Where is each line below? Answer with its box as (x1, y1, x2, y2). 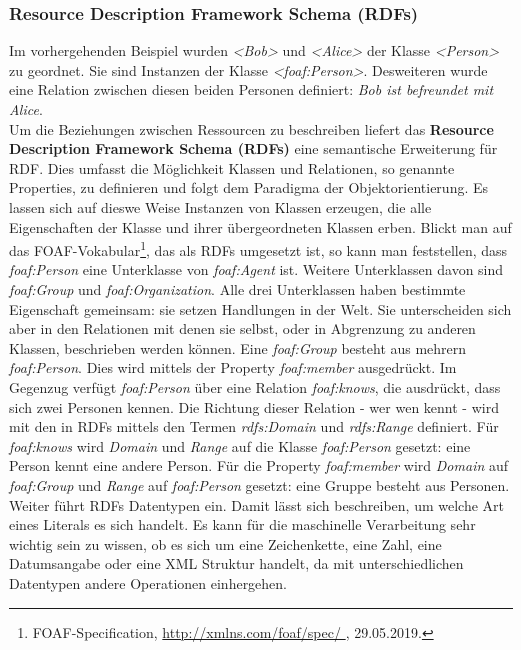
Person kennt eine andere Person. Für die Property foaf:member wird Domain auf (9, 455, 509, 476)
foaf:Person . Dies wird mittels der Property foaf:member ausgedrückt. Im (9, 357, 457, 378)
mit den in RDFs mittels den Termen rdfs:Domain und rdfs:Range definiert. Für (9, 416, 499, 437)
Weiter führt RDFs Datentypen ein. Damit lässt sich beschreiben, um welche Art (9, 494, 504, 515)
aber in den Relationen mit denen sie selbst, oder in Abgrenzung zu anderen (9, 318, 476, 339)
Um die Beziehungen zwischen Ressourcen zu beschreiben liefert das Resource (9, 118, 494, 139)
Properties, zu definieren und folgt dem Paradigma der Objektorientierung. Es (9, 177, 489, 198)
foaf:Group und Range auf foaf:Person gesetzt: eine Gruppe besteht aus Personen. (9, 474, 510, 495)
